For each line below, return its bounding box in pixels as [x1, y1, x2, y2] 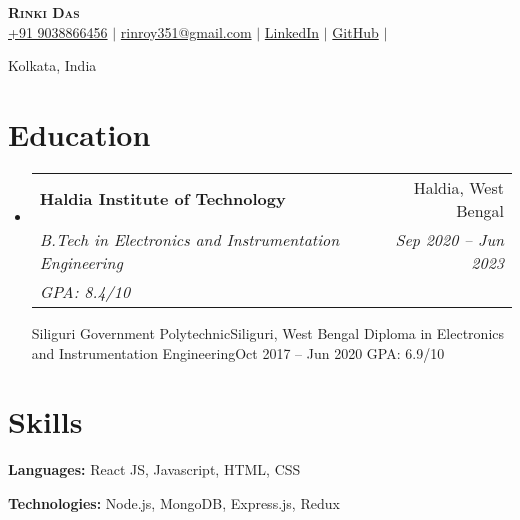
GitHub [332, 21, 379, 42]
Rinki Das [8, 2, 80, 22]
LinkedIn [264, 21, 320, 42]
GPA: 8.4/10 [39, 279, 131, 303]
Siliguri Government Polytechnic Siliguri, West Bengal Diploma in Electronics [31, 322, 505, 343]
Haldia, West [413, 175, 504, 199]
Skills [8, 401, 83, 442]
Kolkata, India [8, 55, 97, 76]
